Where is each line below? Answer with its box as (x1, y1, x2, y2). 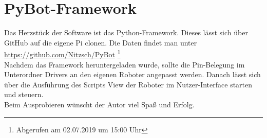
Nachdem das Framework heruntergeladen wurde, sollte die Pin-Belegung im (4, 59, 245, 70)
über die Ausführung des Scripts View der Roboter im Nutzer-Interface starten (4, 79, 253, 89)
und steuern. (4, 89, 44, 100)
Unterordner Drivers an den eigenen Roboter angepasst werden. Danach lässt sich (4, 69, 261, 80)
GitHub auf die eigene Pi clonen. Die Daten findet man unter (4, 37, 197, 48)
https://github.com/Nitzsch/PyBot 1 (4, 48, 121, 59)
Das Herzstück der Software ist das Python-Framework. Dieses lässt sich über (4, 27, 248, 38)
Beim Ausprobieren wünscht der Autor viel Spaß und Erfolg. (4, 99, 195, 109)
